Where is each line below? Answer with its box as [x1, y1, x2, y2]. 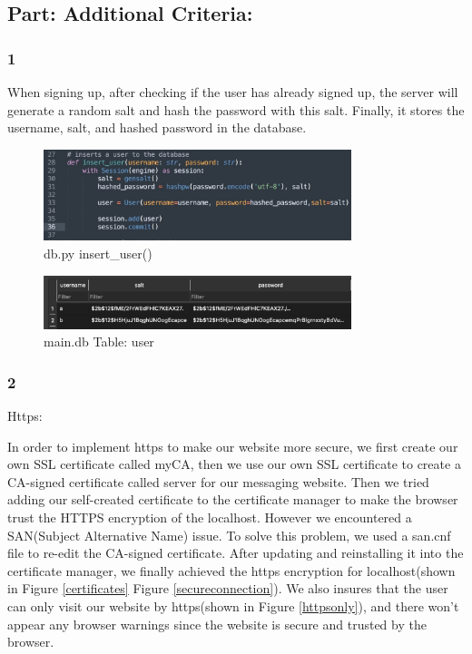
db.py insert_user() [44, 244, 152, 263]
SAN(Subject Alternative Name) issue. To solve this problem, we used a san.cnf [7, 525, 451, 544]
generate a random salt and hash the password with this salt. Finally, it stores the [7, 100, 465, 119]
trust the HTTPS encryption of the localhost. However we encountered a [7, 507, 412, 526]
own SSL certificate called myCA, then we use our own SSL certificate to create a [7, 454, 461, 473]
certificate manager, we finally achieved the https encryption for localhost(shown [7, 561, 456, 580]
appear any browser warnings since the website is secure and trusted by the [7, 614, 427, 633]
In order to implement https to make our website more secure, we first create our [7, 436, 458, 455]
